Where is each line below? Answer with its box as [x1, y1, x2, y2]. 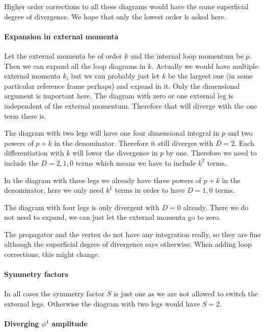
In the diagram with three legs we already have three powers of [4, 174, 201, 185]
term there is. [4, 110, 46, 121]
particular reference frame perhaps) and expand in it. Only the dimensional [4, 80, 240, 91]
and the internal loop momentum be [130, 50, 244, 61]
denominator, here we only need [4, 185, 104, 195]
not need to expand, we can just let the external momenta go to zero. [4, 212, 221, 222]
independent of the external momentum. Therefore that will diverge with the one [4, 100, 257, 111]
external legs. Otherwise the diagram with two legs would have [4, 298, 200, 309]
